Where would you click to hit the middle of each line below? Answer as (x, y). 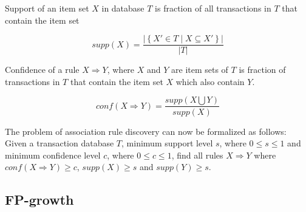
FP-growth (39, 200)
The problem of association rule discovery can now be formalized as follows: (146, 131)
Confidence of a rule (42, 70)
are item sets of (200, 70)
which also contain (210, 81)
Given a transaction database (59, 143)
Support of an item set (47, 8)
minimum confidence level (53, 155)
